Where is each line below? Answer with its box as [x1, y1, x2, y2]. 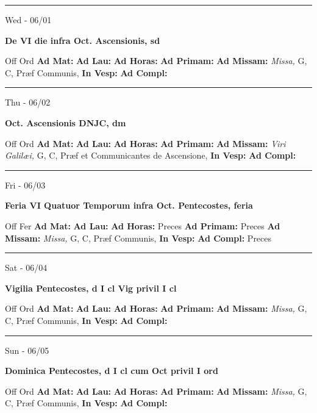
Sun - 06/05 [5, 343, 49, 356]
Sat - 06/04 [5, 261, 48, 274]
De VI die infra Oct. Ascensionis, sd [5, 34, 160, 46]
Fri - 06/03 [5, 178, 46, 191]
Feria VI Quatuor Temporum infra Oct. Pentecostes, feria [5, 199, 253, 212]
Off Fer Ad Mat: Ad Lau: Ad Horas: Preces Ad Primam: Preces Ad [5, 219, 280, 232]
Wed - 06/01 [5, 13, 52, 26]
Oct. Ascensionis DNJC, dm [5, 116, 126, 129]
